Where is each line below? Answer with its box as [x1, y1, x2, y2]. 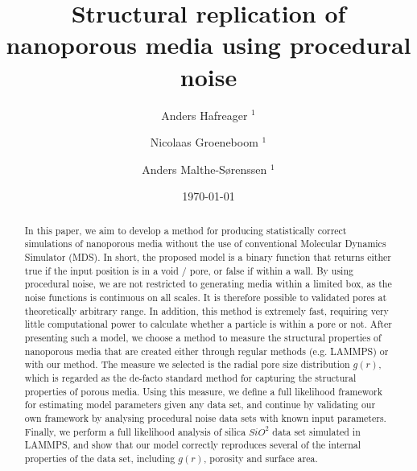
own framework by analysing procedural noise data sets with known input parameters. [24, 411, 386, 424]
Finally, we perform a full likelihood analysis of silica [24, 424, 246, 438]
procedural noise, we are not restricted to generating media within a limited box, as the [24, 277, 392, 291]
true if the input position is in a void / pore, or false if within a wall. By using [24, 263, 353, 277]
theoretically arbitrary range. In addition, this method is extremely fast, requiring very [24, 304, 389, 317]
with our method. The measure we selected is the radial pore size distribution [24, 357, 350, 371]
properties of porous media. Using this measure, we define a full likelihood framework [24, 384, 382, 398]
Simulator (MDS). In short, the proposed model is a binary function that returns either [24, 250, 392, 263]
